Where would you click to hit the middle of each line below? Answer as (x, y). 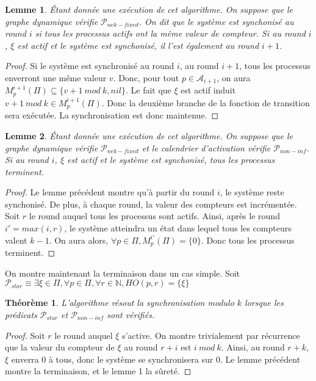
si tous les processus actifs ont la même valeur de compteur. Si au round (170, 33)
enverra (25, 359)
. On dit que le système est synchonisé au (216, 21)
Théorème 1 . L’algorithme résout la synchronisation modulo (120, 303)
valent (16, 240)
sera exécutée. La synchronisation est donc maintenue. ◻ (112, 115)
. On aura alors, (79, 240)
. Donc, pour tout (146, 77)
